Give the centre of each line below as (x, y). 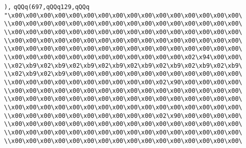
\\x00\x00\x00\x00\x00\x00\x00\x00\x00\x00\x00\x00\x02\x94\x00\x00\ (123, 57)
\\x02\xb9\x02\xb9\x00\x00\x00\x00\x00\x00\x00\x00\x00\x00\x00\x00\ (123, 74)
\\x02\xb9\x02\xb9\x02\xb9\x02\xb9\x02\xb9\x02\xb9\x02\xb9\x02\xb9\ (123, 65)
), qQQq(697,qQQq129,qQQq (47, 7)
